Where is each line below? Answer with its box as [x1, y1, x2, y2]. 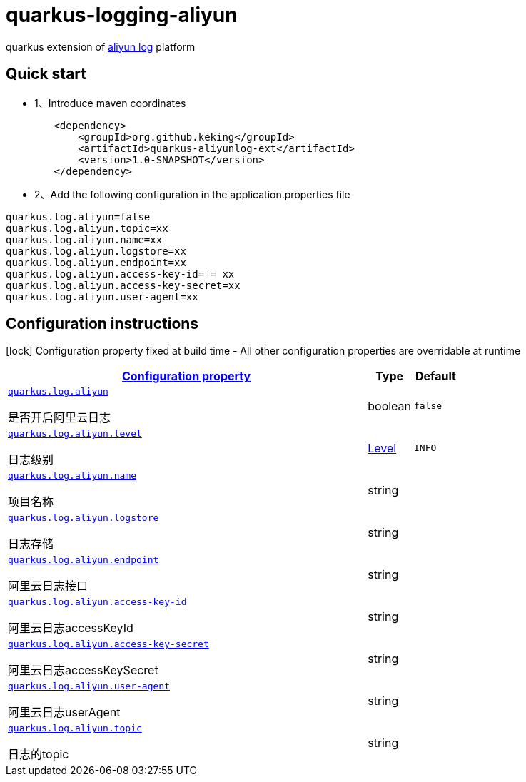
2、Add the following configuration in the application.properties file [34, 188, 350, 200]
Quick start [6, 65, 86, 83]
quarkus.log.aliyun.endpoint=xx [6, 256, 186, 268]
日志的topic [8, 747, 69, 762]
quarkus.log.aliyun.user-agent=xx [6, 290, 198, 303]
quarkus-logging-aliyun [6, 3, 238, 27]
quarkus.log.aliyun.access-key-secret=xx [6, 279, 241, 291]
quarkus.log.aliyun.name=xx [6, 233, 163, 245]
